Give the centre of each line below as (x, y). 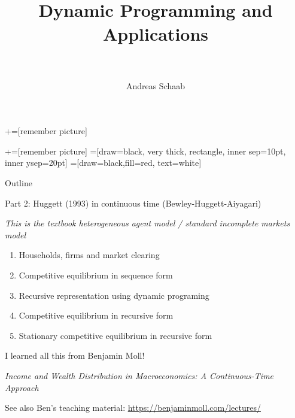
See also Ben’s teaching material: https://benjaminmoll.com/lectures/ (133, 408)
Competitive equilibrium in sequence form (96, 275)
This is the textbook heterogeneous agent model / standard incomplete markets (147, 223)
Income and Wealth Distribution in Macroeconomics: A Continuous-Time (139, 375)
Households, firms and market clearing (89, 255)
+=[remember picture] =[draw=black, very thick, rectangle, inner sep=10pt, (145, 151)
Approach (22, 387)
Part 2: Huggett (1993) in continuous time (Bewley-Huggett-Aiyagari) (133, 203)
